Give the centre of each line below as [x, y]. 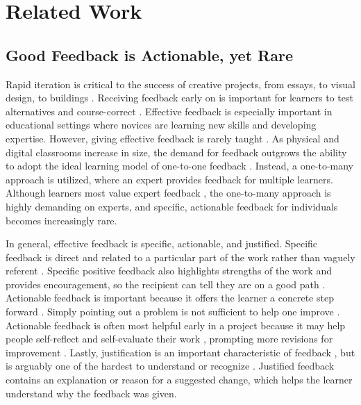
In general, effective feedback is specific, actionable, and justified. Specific [162, 243]
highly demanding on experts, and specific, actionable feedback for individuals [172, 206]
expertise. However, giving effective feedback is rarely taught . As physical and [173, 138]
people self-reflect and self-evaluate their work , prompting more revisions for [169, 339]
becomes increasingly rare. [61, 220]
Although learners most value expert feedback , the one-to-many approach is [168, 193]
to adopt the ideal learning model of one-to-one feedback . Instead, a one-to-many [179, 166]
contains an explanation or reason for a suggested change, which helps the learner [179, 380]
